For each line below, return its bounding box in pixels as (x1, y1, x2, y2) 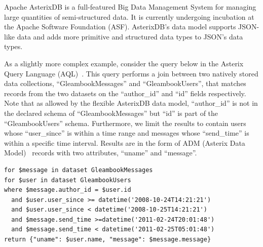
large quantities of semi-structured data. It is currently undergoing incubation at (4, 11, 254, 22)
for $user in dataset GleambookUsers (4, 176, 131, 184)
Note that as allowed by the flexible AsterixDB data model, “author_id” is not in (4, 98, 258, 108)
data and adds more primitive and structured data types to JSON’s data (17, 31, 243, 42)
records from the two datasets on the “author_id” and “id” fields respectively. (4, 88, 246, 98)
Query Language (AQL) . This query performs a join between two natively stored (4, 68, 258, 78)
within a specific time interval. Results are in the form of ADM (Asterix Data (4, 137, 245, 148)
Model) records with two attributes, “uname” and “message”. (4, 147, 197, 158)
